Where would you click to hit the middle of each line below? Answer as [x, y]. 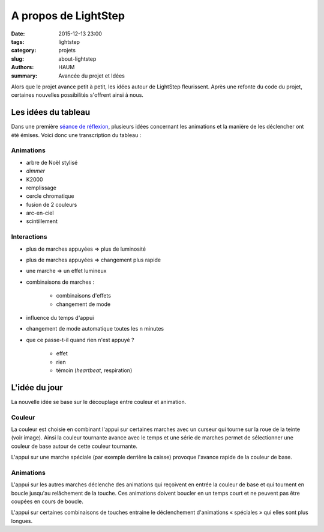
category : [24, 50]
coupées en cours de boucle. [47, 501]
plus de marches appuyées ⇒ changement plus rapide [94, 260]
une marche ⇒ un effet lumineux [66, 271]
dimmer [35, 171]
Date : [18, 34]
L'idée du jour [37, 387]
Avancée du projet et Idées [92, 76]
